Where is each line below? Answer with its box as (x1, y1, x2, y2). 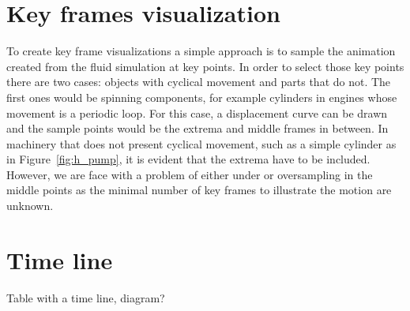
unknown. (6, 197, 54, 214)
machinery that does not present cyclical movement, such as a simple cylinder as (6, 135, 397, 152)
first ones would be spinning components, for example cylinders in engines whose (6, 88, 397, 105)
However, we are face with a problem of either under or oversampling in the (6, 166, 373, 182)
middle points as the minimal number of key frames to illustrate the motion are (6, 182, 392, 198)
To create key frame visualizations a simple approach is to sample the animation (6, 43, 396, 59)
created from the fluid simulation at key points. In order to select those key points (6, 58, 404, 74)
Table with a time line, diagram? (6, 289, 165, 305)
